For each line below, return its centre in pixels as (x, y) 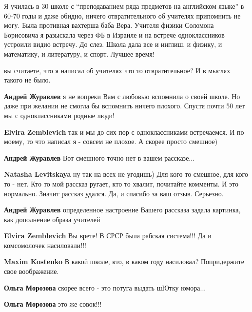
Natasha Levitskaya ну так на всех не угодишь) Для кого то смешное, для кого (126, 174)
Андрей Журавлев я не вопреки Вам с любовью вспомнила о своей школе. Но (122, 96)
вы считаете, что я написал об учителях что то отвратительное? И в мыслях (117, 70)
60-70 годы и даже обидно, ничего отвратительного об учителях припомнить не (122, 15)
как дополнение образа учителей (52, 219)
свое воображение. (31, 271)
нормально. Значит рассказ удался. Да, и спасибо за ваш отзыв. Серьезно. (114, 193)
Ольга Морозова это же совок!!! (53, 304)
